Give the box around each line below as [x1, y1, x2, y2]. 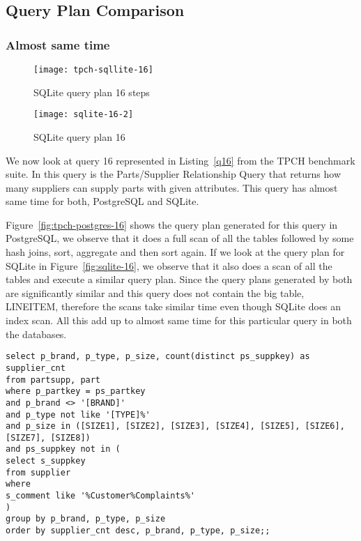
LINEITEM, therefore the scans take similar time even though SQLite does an [6, 299, 341, 314]
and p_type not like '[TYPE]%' [6, 409, 151, 420]
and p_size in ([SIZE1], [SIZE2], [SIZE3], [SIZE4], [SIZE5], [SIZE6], [6, 421, 345, 432]
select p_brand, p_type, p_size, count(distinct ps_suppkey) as [6, 351, 310, 362]
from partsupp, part [6, 374, 101, 385]
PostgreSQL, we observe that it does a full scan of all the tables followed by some [6, 231, 354, 245]
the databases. [6, 326, 67, 341]
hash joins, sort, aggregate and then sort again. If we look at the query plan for [6, 245, 345, 259]
